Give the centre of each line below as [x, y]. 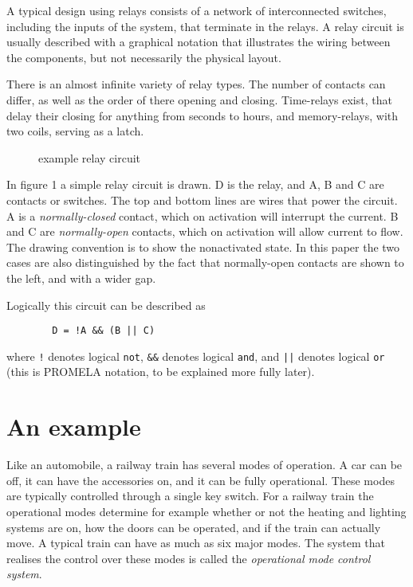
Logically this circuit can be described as [106, 305]
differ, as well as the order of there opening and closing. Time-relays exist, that [199, 99]
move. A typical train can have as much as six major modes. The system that [196, 543]
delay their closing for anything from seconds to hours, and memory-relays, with [203, 115]
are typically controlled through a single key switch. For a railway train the [190, 496]
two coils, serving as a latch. [75, 131]
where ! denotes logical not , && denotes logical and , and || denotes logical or [196, 356]
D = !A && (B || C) [104, 331]
